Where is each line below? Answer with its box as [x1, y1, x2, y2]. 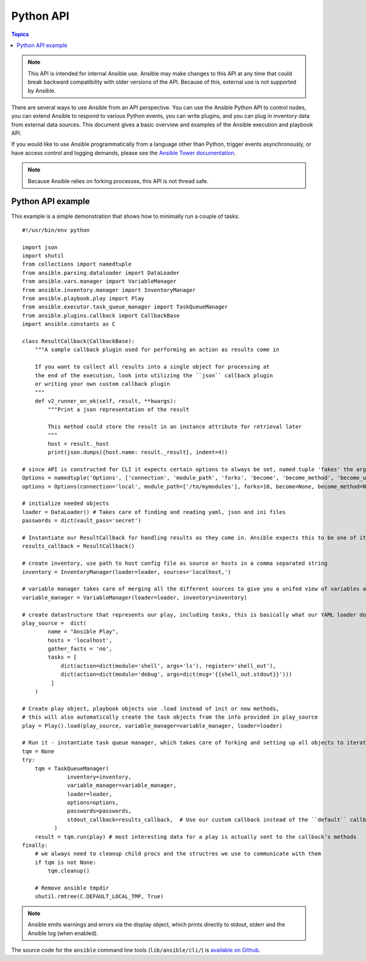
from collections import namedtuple [22, 261, 132, 268]
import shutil [22, 252, 64, 259]
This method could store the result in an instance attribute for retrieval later [48, 423, 302, 430]
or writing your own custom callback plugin [34, 380, 170, 387]
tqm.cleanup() [48, 868, 90, 874]
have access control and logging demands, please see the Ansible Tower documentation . [11, 149, 236, 156]
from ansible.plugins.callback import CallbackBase [22, 312, 180, 319]
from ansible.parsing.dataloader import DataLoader [22, 269, 180, 276]
